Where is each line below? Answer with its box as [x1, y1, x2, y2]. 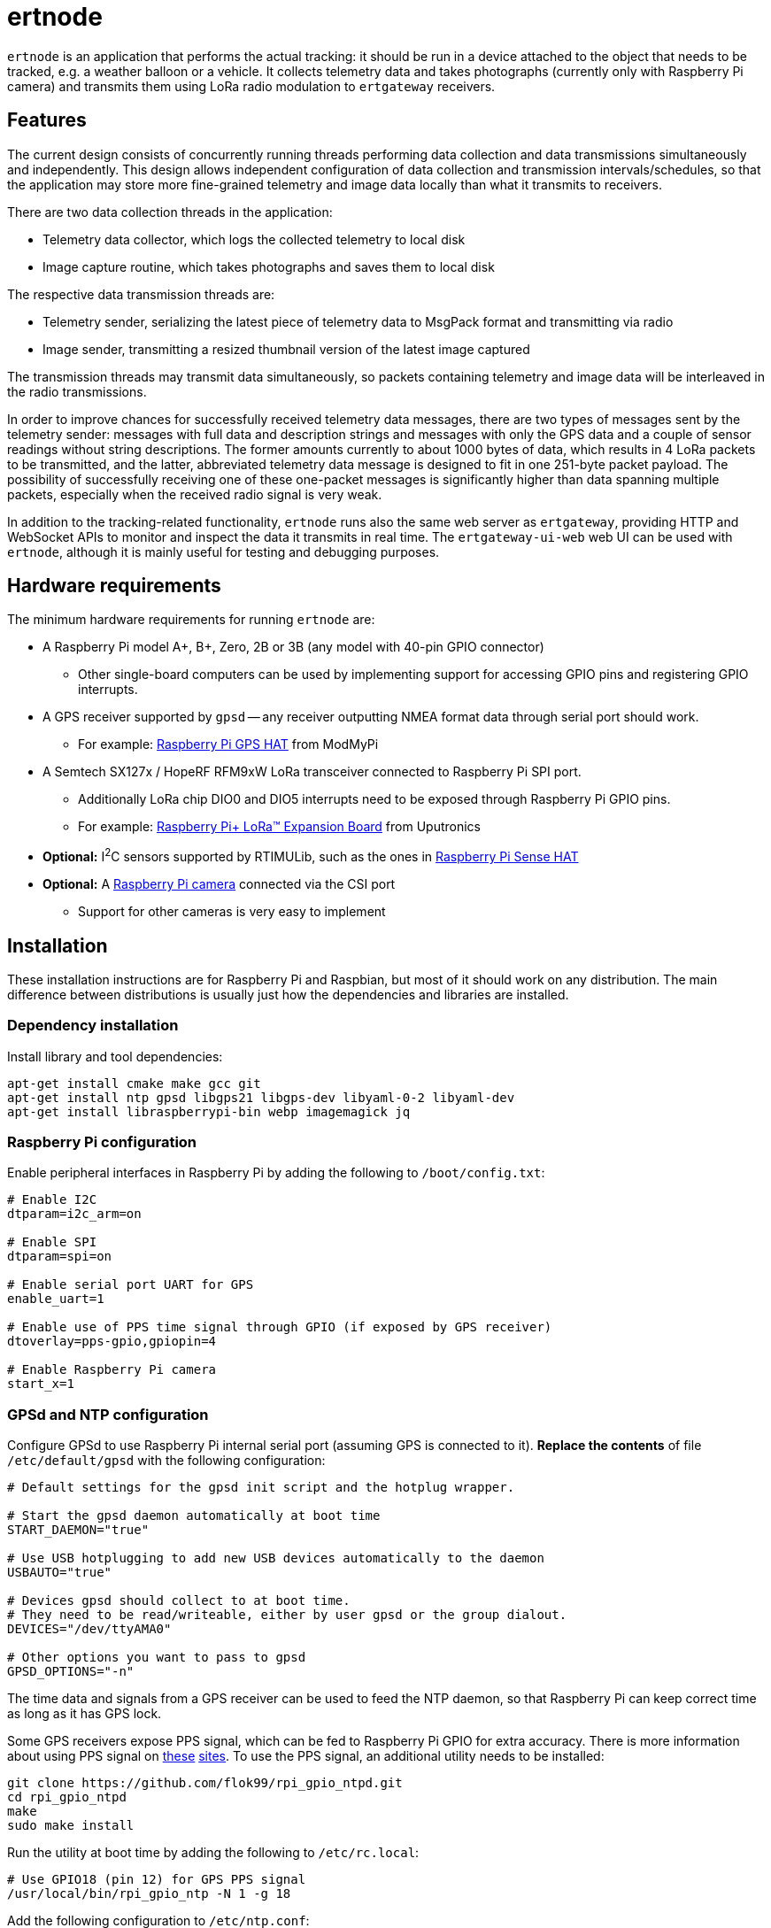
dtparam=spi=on [7, 1249, 112, 1264]
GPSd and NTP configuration [7, 1405, 209, 1423]
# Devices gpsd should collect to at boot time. [7, 1593, 351, 1608]
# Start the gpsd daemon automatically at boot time [7, 1508, 381, 1523]
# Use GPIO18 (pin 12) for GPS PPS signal [7, 1872, 306, 1887]
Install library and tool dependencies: [7, 1048, 223, 1064]
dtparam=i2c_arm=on [7, 1207, 142, 1222]
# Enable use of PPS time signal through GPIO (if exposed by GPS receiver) [7, 1320, 552, 1335]
